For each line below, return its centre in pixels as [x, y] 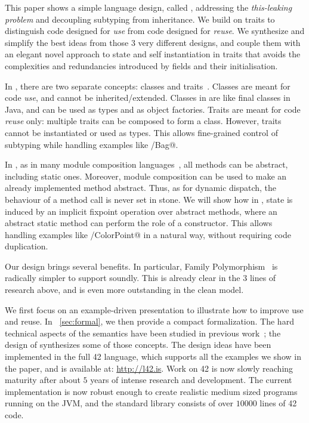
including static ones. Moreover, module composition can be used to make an [146, 176]
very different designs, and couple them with [219, 42]
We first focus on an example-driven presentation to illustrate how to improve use [154, 309]
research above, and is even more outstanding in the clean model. [124, 290]
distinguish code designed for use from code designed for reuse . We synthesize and [155, 31]
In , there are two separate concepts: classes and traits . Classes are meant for [148, 86]
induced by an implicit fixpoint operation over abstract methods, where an [141, 211]
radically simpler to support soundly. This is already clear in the [123, 278]
